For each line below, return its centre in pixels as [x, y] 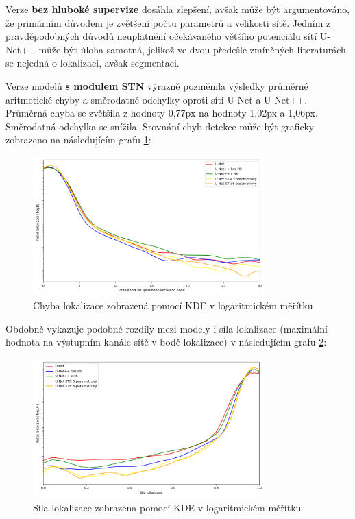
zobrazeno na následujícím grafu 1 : [78, 140]
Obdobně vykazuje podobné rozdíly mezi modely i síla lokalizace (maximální [167, 328]
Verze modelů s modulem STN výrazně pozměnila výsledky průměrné [157, 85]
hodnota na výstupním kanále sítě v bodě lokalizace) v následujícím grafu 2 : [166, 342]
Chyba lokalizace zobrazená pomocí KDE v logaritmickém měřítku [173, 305]
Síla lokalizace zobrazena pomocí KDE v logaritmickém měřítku [167, 507]
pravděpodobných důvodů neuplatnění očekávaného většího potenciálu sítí [161, 36]
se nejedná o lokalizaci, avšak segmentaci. [93, 63]
